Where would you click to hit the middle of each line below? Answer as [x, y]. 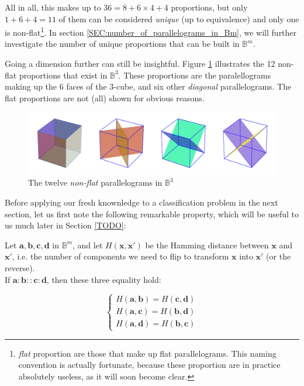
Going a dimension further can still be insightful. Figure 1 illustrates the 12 [140, 64]
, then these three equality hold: [104, 279]
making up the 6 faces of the [56, 86]
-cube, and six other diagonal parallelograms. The [203, 86]
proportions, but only [209, 7]
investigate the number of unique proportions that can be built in [122, 44]
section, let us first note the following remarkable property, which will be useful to [152, 214]
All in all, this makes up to [53, 7]
